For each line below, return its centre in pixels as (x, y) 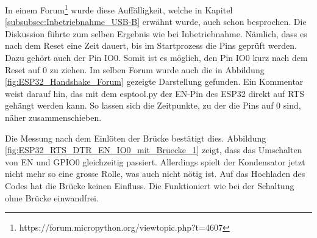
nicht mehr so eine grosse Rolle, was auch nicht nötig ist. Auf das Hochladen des (155, 174)
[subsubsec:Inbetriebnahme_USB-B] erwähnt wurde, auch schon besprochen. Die (156, 22)
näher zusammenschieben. (53, 117)
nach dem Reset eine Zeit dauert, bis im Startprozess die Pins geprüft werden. (151, 45)
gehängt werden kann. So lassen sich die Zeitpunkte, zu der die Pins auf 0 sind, (153, 105)
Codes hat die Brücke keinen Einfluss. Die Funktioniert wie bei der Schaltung (150, 185)
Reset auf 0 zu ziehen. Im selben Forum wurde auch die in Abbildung (135, 69)
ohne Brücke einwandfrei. (52, 197)
